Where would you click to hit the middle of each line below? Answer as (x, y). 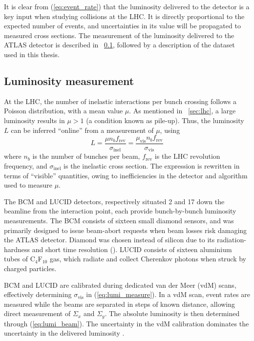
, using (170, 130)
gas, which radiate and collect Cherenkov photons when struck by (148, 259)
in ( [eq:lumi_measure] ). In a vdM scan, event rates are (168, 294)
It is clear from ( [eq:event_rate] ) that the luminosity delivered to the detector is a (127, 6)
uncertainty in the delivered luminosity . (64, 333)
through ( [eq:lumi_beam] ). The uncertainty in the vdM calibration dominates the (127, 323)
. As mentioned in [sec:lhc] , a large (182, 111)
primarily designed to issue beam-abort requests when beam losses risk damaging (126, 230)
